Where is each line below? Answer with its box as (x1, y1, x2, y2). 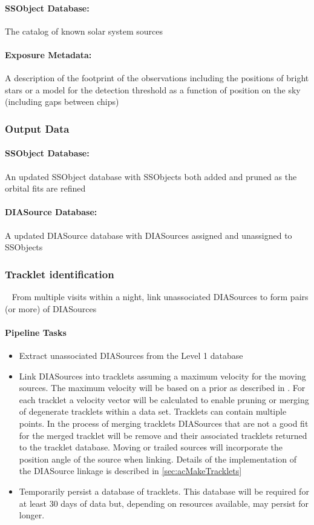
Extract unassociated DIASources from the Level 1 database (19, 349, 243, 361)
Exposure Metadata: (5, 48, 92, 61)
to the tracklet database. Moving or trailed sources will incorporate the (19, 441, 283, 453)
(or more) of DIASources (5, 302, 97, 315)
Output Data (5, 121, 70, 136)
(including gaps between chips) (5, 95, 119, 108)
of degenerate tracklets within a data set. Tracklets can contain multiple (19, 405, 287, 418)
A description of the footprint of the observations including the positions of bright (5, 72, 309, 84)
